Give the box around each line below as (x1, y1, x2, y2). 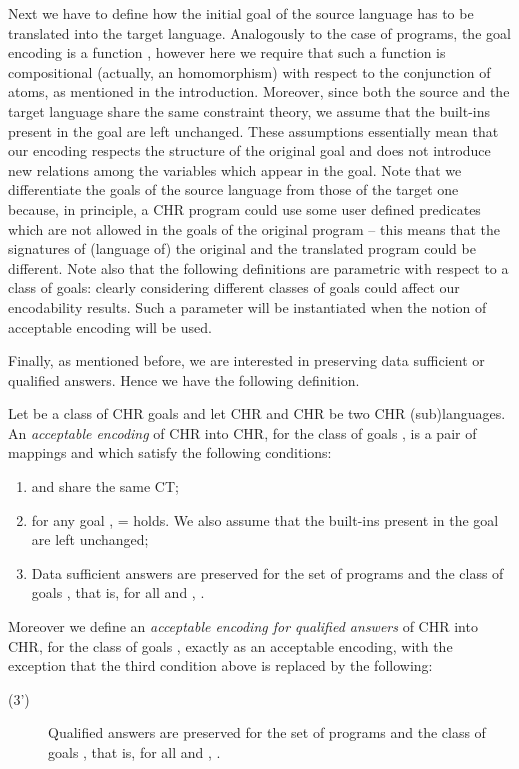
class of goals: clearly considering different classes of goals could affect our (8, 277, 460, 298)
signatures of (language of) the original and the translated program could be (8, 238, 476, 259)
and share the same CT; (31, 476, 179, 497)
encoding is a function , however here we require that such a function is (8, 42, 446, 63)
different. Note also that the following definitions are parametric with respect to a (8, 257, 509, 278)
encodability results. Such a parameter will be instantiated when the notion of (8, 296, 487, 317)
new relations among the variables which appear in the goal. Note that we (8, 159, 462, 180)
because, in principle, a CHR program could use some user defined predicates (8, 198, 481, 219)
